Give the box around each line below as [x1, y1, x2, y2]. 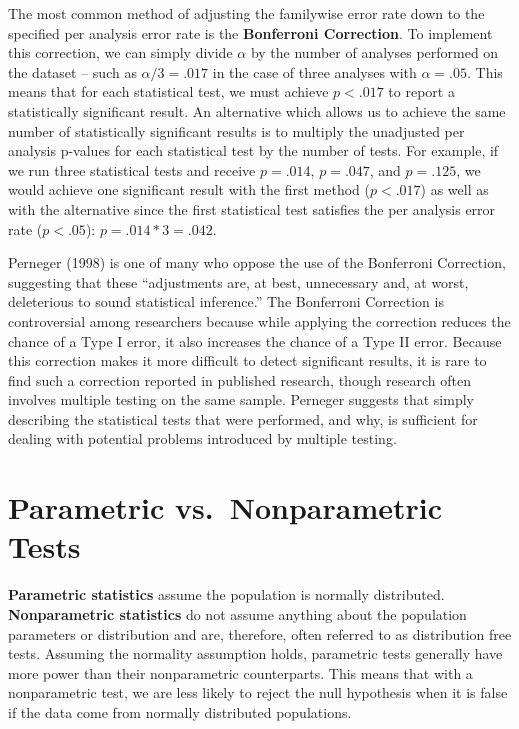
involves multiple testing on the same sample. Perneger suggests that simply [8, 389, 474, 410]
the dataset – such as [8, 61, 137, 82]
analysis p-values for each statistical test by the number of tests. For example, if [8, 140, 499, 161]
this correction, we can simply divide [8, 42, 233, 63]
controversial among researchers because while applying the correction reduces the [8, 310, 511, 331]
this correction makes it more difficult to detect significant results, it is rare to [8, 350, 487, 371]
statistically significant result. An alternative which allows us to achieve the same [8, 100, 506, 121]
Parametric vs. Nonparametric [8, 487, 443, 528]
